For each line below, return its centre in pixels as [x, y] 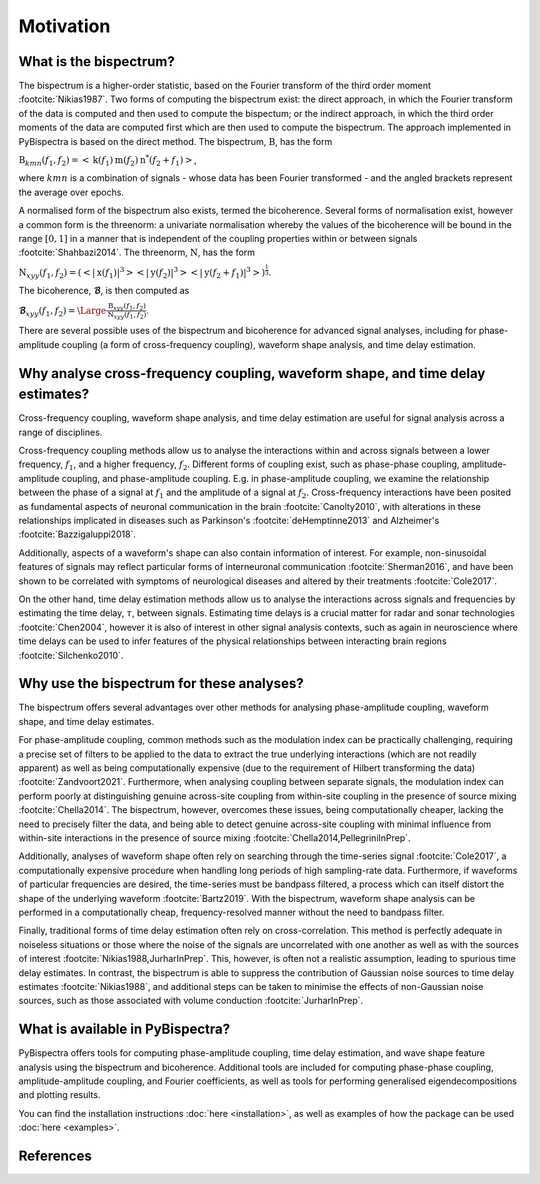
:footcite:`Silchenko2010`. [71, 655]
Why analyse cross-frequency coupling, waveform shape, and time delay [252, 373]
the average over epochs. [71, 192]
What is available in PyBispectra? [124, 1029]
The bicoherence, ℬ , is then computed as [104, 291]
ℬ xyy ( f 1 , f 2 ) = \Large [62, 312]
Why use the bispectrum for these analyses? [161, 683]
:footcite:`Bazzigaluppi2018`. [77, 534]
